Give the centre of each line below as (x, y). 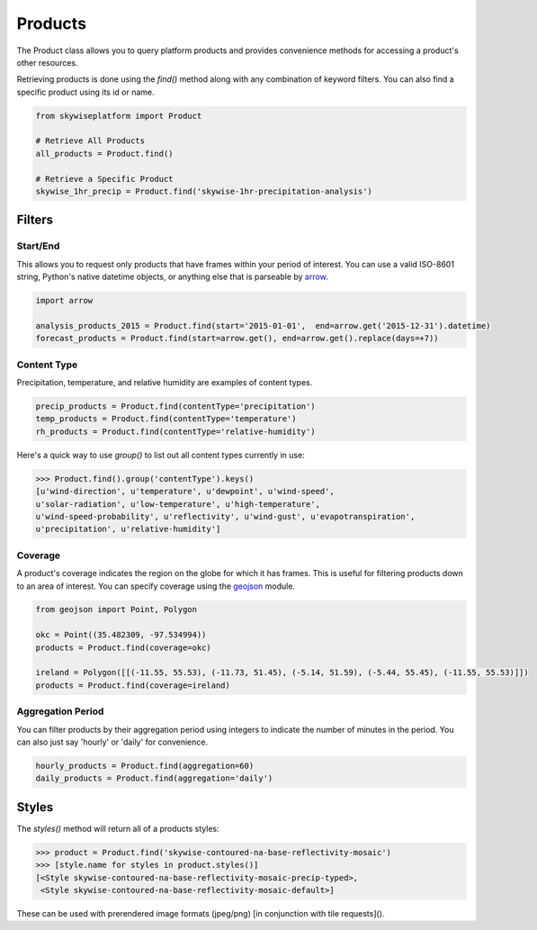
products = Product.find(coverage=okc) (123, 647)
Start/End (38, 246)
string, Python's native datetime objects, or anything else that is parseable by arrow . (172, 277)
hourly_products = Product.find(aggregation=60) (145, 766)
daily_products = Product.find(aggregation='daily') (154, 778)
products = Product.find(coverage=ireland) (133, 685)
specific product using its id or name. (85, 92)
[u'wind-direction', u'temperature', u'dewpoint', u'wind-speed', (185, 492)
